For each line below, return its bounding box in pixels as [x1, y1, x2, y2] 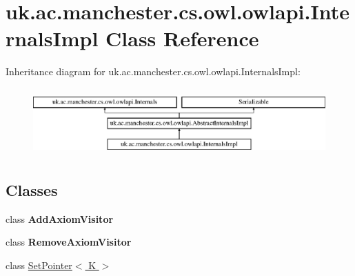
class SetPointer [6, 257, 72, 272]
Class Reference [105, 24, 259, 52]
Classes [6, 179, 58, 200]
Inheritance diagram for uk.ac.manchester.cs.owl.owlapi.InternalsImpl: [6, 64, 301, 79]
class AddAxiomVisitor [6, 211, 114, 226]
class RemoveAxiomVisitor [6, 235, 132, 249]
